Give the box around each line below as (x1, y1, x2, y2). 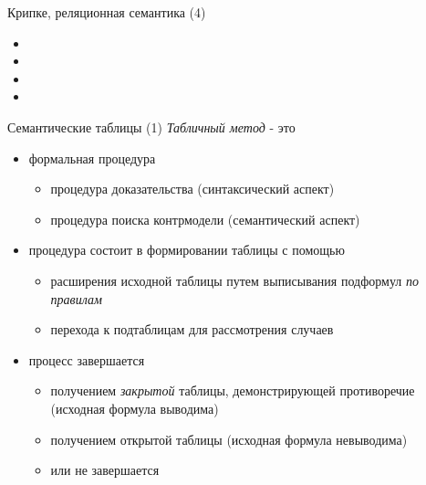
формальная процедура (28, 148, 156, 167)
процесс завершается (28, 350, 145, 369)
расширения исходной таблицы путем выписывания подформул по (50, 270, 419, 290)
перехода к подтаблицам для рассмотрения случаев (50, 320, 334, 339)
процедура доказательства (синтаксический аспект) (50, 179, 335, 198)
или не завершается (50, 460, 160, 480)
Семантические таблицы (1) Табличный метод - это (7, 117, 296, 136)
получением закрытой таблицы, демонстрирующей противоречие (50, 381, 415, 400)
